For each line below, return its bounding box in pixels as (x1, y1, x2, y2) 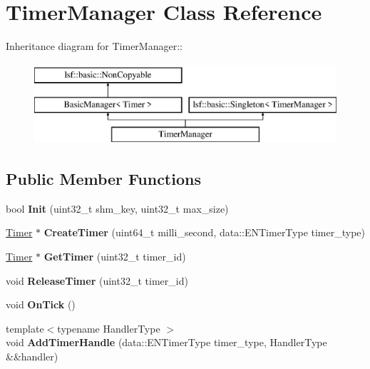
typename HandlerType (57, 320, 160, 335)
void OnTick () (6, 297, 76, 312)
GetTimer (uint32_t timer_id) (43, 249, 186, 264)
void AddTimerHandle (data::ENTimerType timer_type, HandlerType (6, 335, 327, 350)
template (6, 320, 44, 335)
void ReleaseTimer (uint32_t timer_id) (6, 273, 188, 288)
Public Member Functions (6, 168, 201, 190)
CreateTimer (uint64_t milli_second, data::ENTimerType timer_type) (43, 225, 366, 240)
